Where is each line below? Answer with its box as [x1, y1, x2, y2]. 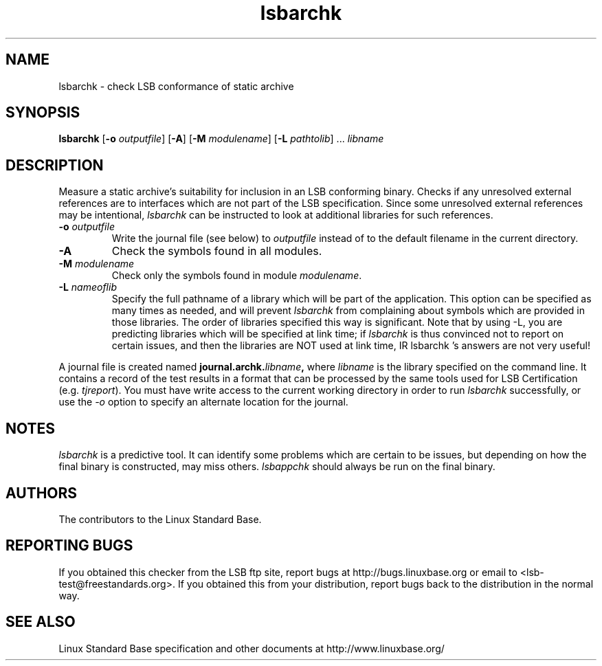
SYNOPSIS [5, 104, 80, 122]
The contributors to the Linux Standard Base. [58, 513, 262, 525]
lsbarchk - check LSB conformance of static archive [58, 80, 294, 92]
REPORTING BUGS [5, 537, 133, 555]
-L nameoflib [58, 281, 117, 293]
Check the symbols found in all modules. [111, 244, 322, 258]
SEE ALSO [5, 613, 76, 631]
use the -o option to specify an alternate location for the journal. [58, 396, 348, 408]
